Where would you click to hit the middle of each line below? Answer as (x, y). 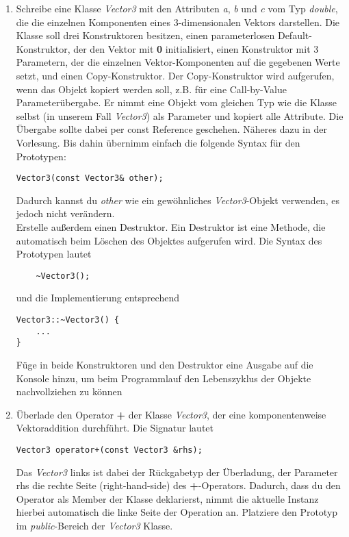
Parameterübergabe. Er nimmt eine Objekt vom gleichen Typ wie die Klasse (176, 102)
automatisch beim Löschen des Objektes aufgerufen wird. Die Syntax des (169, 240)
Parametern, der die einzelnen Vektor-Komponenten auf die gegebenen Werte (178, 62)
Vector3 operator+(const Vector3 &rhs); (109, 450)
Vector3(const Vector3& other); (90, 178)
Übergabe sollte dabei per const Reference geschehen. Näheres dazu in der (171, 129)
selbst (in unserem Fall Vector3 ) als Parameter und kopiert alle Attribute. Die (180, 115)
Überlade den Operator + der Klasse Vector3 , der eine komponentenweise (171, 414)
